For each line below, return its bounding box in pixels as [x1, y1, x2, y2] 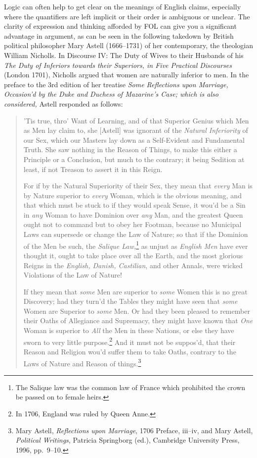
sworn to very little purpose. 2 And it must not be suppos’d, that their [23, 335, 236, 347]
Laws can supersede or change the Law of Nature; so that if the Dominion [23, 229, 248, 239]
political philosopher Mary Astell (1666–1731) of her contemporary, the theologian [4, 40, 254, 51]
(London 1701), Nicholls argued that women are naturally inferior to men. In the [4, 69, 249, 80]
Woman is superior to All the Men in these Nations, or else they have [23, 325, 234, 336]
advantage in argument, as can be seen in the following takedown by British [4, 30, 234, 41]
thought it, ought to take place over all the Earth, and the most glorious [23, 250, 243, 260]
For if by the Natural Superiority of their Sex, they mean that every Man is [23, 180, 253, 191]
